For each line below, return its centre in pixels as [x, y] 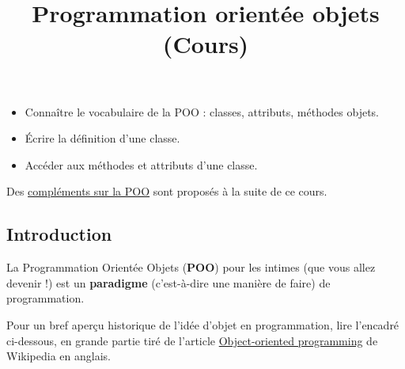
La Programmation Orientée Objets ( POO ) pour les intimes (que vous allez [191, 267]
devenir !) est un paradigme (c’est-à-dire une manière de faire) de [168, 282]
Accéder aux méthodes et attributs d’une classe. [141, 164]
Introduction [59, 234]
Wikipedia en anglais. [59, 356]
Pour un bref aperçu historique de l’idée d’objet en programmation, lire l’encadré [203, 324]
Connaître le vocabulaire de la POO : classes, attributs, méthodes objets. [202, 111]
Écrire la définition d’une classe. [102, 138]
